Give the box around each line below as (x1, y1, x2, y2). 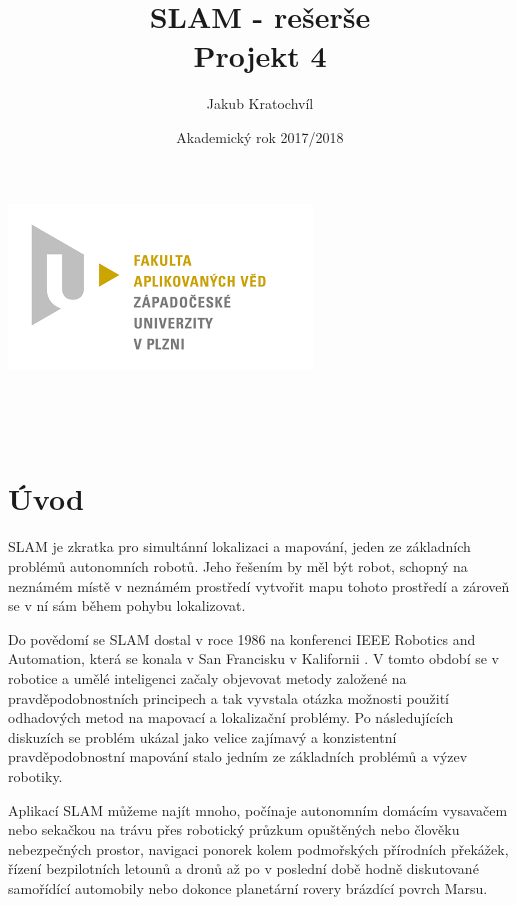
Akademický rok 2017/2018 (176, 126, 344, 147)
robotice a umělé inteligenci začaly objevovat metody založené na (8, 667, 407, 688)
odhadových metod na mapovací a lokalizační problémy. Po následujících (8, 707, 454, 728)
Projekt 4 (193, 35, 327, 76)
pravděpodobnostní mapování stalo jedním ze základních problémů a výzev (8, 746, 468, 767)
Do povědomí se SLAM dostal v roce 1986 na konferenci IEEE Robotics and (8, 628, 476, 649)
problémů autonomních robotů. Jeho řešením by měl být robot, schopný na (8, 556, 468, 576)
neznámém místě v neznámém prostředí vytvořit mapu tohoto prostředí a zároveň (8, 575, 510, 596)
